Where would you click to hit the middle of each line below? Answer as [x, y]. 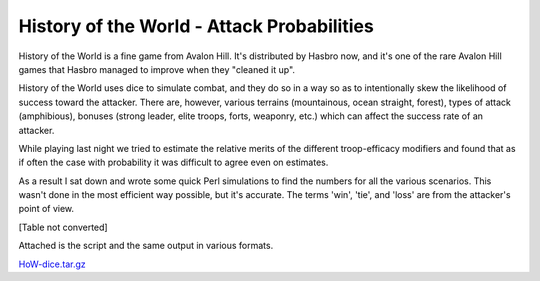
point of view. [46, 209]
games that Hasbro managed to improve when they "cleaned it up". [156, 69]
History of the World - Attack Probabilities [196, 26]
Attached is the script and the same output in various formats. [146, 246]
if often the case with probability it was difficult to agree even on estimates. [173, 162]
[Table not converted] [63, 227]
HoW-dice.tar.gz [52, 264]
